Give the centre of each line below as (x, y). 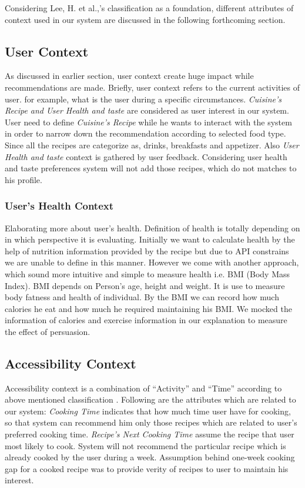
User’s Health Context (59, 206)
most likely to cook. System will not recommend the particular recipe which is (145, 445)
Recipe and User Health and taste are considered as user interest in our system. (147, 110)
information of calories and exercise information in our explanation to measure (146, 320)
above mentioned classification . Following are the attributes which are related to (150, 399)
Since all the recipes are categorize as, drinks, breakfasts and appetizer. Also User (152, 145)
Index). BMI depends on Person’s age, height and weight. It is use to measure (145, 285)
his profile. (24, 179)
